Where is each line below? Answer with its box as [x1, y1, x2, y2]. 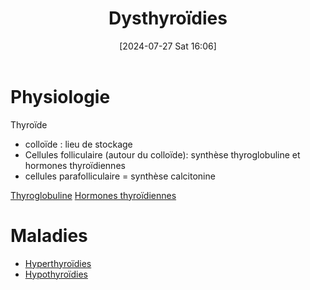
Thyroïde [10, 118, 48, 131]
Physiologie [10, 85, 111, 108]
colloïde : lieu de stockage [24, 138, 133, 150]
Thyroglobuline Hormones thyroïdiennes [10, 189, 177, 201]
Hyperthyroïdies [24, 257, 92, 269]
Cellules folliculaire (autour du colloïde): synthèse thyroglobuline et [24, 148, 301, 161]
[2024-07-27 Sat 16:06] [119, 40, 217, 52]
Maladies [10, 224, 88, 247]
